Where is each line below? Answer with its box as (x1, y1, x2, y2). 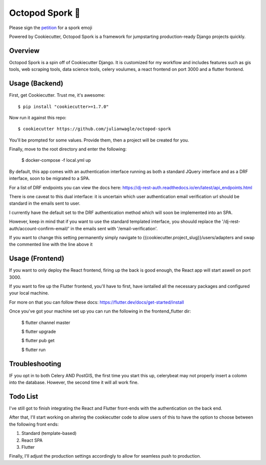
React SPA (21, 437, 43, 443)
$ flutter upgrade (21, 328, 56, 335)
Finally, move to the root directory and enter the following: (9, 146, 127, 152)
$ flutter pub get (21, 338, 55, 344)
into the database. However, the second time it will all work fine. (9, 380, 139, 386)
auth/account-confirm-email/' (9, 225, 70, 231)
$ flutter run (21, 347, 46, 353)
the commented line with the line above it (9, 242, 93, 248)
